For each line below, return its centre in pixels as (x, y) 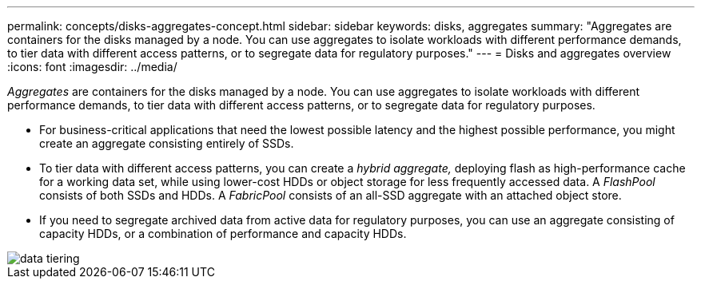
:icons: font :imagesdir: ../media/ (92, 67)
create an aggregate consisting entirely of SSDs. (167, 143)
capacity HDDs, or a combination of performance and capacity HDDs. (223, 234)
